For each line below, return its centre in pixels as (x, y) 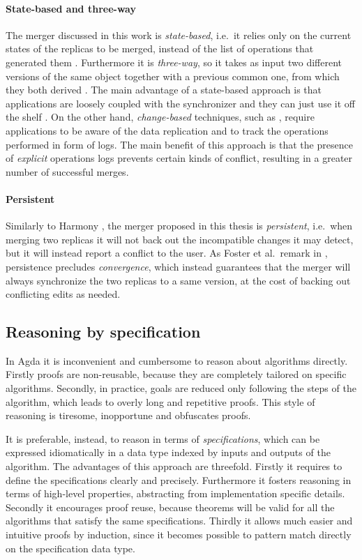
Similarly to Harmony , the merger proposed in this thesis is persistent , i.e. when (179, 226)
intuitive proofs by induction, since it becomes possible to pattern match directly (179, 535)
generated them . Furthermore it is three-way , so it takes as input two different (174, 62)
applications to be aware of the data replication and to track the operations (167, 130)
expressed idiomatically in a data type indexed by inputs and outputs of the (168, 452)
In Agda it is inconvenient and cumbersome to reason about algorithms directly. (177, 360)
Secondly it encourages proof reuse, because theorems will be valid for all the (170, 507)
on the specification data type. (70, 548)
